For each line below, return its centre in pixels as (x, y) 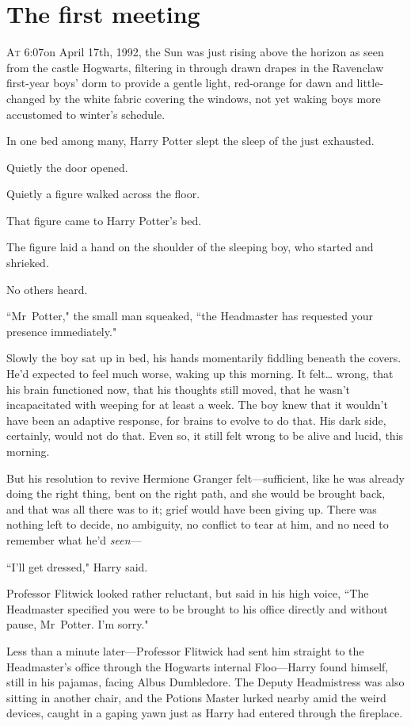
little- (370, 83)
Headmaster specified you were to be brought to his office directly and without (197, 608)
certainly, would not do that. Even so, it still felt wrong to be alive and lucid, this (205, 436)
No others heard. (47, 289)
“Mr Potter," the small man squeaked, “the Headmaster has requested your (190, 316)
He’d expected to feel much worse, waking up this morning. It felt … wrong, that (200, 374)
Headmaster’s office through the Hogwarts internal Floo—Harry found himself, (198, 666)
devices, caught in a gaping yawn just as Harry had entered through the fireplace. (205, 713)
